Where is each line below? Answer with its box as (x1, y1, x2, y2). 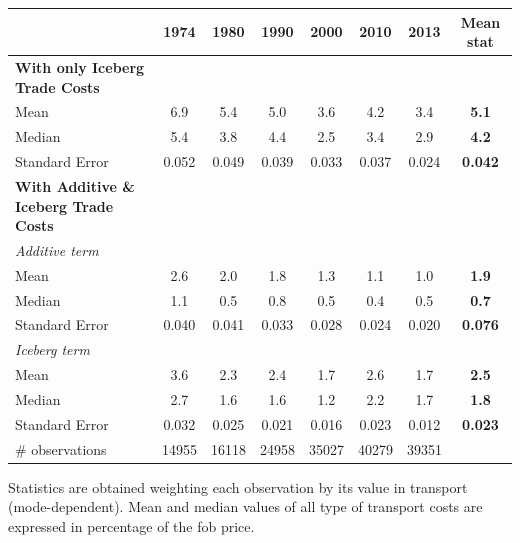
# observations (15, 438, 107, 459)
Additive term (15, 239, 99, 260)
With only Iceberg (15, 56, 145, 77)
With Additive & (15, 175, 135, 196)
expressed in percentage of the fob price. (8, 515, 255, 536)
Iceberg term (15, 339, 90, 360)
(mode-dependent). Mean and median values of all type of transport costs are (8, 496, 483, 517)
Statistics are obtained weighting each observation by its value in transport (8, 476, 468, 497)
